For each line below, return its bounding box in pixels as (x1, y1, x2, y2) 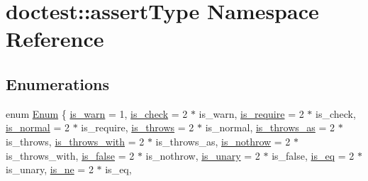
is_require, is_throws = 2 (81, 120, 194, 135)
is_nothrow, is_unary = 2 (145, 148, 260, 163)
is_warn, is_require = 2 (199, 106, 304, 121)
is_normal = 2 (6, 120, 69, 135)
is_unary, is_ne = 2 (6, 162, 94, 177)
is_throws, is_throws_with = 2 (6, 133, 145, 148)
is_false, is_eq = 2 (272, 148, 355, 163)
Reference (6, 24, 104, 53)
